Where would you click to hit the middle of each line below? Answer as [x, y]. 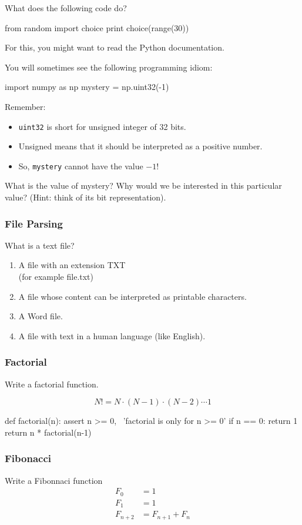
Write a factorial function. [52, 384]
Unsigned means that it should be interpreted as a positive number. [140, 146]
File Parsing [34, 223]
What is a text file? [40, 245]
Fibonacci [28, 458]
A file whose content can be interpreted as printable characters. [132, 296]
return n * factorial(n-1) [48, 432]
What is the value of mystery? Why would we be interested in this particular [143, 185]
